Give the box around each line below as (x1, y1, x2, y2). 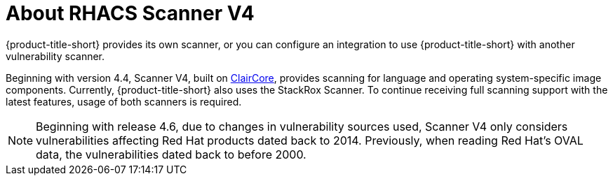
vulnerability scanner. (6, 50, 105, 62)
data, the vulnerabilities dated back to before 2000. (36, 147, 306, 161)
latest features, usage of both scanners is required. (6, 95, 242, 108)
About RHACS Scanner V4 (6, 1, 255, 25)
